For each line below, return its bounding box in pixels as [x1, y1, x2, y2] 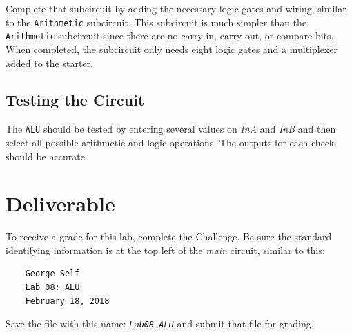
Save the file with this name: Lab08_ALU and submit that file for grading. [6, 316, 314, 331]
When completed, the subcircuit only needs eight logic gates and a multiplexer [6, 41, 338, 56]
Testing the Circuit [6, 89, 145, 111]
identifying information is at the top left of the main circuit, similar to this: [6, 242, 325, 257]
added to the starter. [6, 55, 93, 70]
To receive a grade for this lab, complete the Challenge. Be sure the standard [6, 229, 332, 244]
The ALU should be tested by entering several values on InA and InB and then [6, 122, 336, 136]
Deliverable [6, 189, 115, 218]
